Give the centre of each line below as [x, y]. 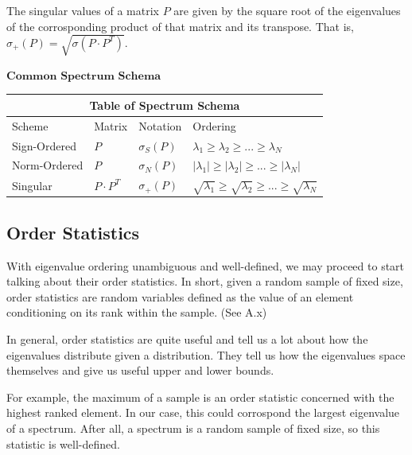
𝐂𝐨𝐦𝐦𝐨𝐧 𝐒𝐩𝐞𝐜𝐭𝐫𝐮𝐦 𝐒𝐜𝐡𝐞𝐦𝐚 [84, 76]
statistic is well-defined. [63, 443]
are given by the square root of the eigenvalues [287, 10]
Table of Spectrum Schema [165, 105]
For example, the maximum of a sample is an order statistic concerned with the [200, 397]
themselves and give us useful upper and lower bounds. [140, 370]
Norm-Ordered [48, 165]
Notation [160, 125]
